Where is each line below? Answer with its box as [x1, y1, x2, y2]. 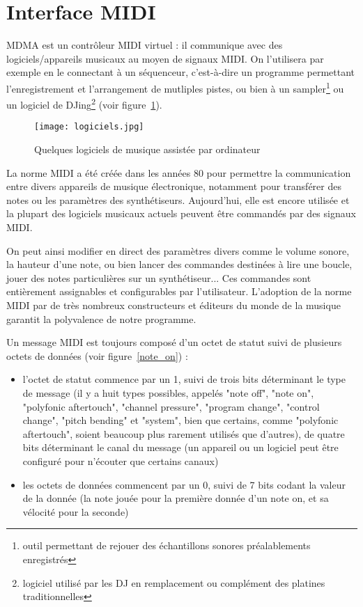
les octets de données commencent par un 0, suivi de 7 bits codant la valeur [22, 477, 346, 491]
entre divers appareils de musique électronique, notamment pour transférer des [6, 179, 341, 194]
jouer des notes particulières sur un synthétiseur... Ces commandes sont [6, 270, 311, 285]
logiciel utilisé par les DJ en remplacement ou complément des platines [22, 575, 325, 590]
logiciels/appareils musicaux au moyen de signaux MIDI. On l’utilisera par [6, 51, 324, 65]
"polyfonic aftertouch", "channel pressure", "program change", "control [22, 399, 320, 413]
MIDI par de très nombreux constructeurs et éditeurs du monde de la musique [6, 298, 341, 312]
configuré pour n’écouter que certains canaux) [22, 453, 219, 468]
